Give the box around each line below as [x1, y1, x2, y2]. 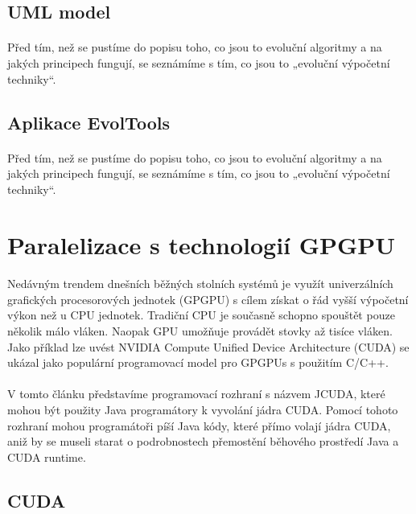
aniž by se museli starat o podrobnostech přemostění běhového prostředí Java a [7, 433, 399, 450]
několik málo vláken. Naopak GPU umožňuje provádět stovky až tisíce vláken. [7, 323, 393, 339]
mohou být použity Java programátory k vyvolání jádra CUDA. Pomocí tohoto [7, 401, 398, 418]
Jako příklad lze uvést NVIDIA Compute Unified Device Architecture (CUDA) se [7, 338, 410, 355]
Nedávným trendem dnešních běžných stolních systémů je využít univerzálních [7, 275, 393, 292]
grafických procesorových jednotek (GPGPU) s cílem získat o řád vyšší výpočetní [7, 290, 409, 307]
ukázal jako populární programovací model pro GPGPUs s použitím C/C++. [7, 354, 389, 371]
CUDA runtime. [7, 448, 86, 465]
